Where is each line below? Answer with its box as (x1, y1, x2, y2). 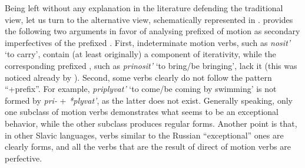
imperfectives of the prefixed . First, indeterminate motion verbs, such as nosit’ (5, 36, 291, 48)
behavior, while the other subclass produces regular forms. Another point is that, (5, 117, 297, 129)
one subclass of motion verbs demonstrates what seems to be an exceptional (5, 106, 279, 118)
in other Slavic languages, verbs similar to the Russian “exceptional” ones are (5, 129, 284, 141)
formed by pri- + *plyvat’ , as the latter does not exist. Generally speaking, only (5, 94, 293, 106)
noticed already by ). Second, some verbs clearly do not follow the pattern (5, 71, 272, 83)
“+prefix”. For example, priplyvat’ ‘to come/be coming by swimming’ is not (5, 83, 277, 95)
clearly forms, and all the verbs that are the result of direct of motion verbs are (5, 140, 291, 153)
